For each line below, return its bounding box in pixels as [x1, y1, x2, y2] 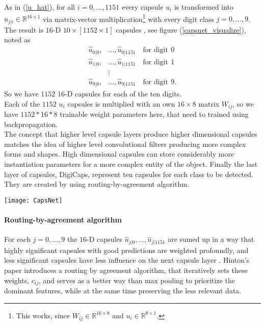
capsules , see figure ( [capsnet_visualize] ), [116, 24, 246, 35]
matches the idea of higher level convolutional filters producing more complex [4, 138, 246, 149]
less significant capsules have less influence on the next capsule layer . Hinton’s [4, 255, 250, 265]
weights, [4, 274, 30, 285]
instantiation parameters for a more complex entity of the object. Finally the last [4, 159, 258, 169]
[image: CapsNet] [4, 196, 63, 204]
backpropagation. [4, 118, 58, 129]
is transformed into [174, 2, 234, 12]
